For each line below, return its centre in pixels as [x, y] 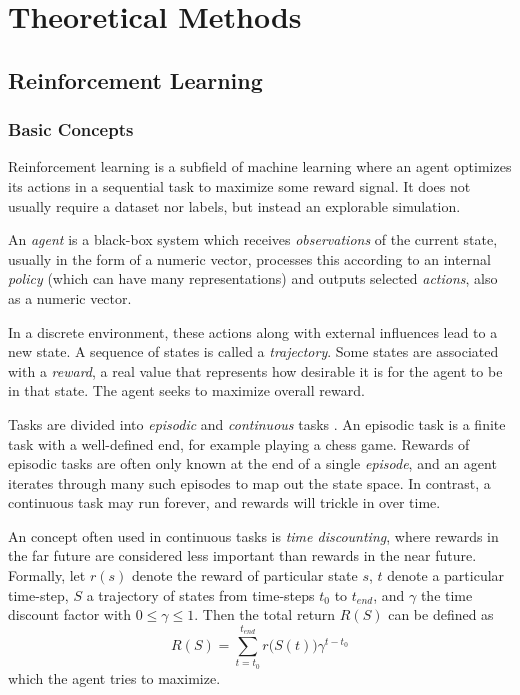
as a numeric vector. [70, 297]
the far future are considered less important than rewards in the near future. [242, 555]
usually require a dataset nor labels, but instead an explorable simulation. [234, 205]
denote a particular [446, 575]
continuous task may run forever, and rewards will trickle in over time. [224, 502]
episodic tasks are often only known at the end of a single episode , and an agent [252, 463]
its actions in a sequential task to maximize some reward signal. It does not [239, 185]
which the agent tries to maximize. [114, 677]
